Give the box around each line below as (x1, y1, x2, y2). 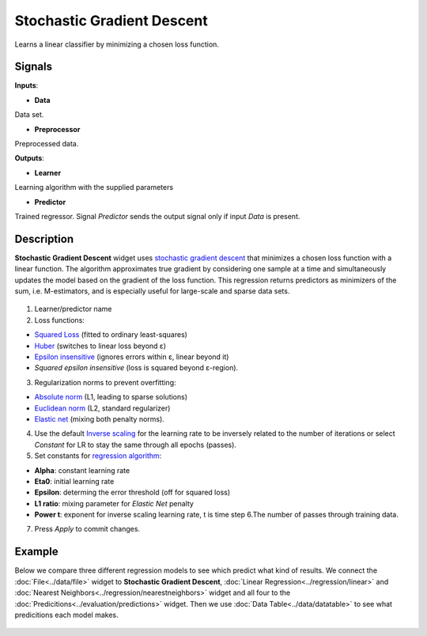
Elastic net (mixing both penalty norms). (34, 414, 165, 423)
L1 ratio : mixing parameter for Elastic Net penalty (34, 498, 194, 508)
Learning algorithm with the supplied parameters (14, 183, 174, 192)
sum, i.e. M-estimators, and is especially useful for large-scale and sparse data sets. (14, 286, 290, 296)
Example (14, 545, 59, 558)
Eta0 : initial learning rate (34, 476, 115, 486)
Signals (14, 60, 53, 74)
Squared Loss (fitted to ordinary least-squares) (34, 330, 187, 339)
